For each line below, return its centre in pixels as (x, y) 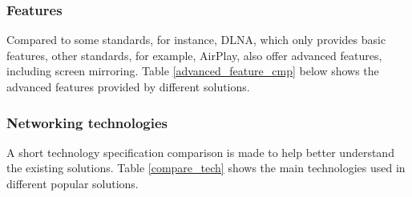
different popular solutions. (73, 183)
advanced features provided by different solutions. (128, 86)
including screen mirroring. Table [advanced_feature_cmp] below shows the (193, 71)
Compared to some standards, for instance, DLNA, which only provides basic (196, 40)
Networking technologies (87, 122)
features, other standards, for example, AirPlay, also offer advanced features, (194, 55)
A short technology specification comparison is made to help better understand (200, 152)
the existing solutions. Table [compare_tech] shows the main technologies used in (206, 168)
